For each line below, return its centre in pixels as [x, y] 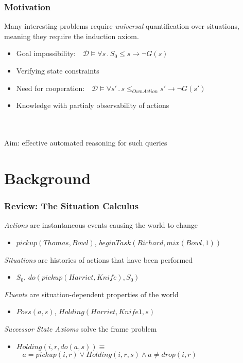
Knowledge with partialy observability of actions [93, 105]
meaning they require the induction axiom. [72, 36]
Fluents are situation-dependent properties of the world [91, 294]
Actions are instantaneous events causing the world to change [101, 225]
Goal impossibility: [46, 53]
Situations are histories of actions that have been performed [99, 259]
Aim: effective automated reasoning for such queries [86, 143]
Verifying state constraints [58, 70]
